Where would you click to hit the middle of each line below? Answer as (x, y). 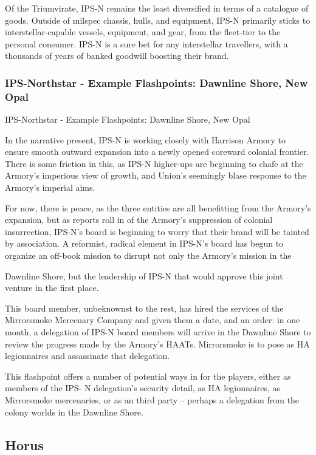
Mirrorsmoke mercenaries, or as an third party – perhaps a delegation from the (152, 399)
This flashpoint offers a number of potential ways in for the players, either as (148, 376)
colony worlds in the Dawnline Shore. (74, 412)
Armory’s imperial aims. (50, 187)
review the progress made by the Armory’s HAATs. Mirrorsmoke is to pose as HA (157, 344)
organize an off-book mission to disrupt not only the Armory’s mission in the (148, 255)
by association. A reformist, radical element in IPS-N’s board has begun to (144, 243)
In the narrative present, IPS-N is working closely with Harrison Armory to (146, 139)
